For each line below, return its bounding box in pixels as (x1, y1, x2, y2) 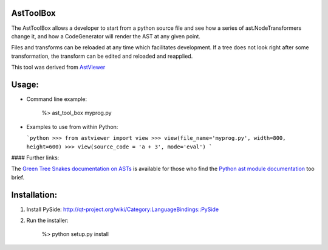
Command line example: (26, 95, 87, 103)
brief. (11, 173, 24, 181)
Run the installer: (26, 217, 69, 224)
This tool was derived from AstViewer (11, 64, 106, 71)
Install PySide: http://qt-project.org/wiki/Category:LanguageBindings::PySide (26, 206, 219, 213)
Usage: (11, 79, 39, 89)
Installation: (11, 189, 58, 200)
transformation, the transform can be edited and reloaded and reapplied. (11, 52, 193, 60)
